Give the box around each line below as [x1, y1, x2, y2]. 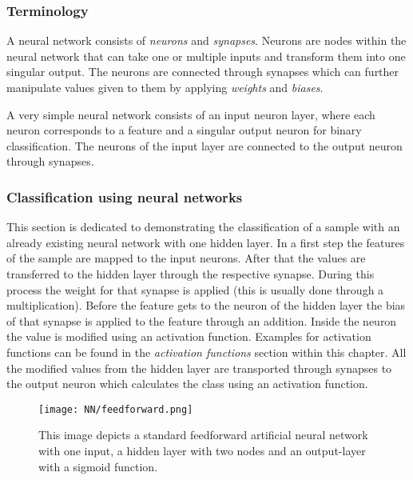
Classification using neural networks [6, 186, 243, 206]
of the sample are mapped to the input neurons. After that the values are [6, 250, 366, 266]
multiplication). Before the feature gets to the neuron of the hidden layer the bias [6, 297, 406, 314]
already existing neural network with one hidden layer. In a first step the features [6, 234, 405, 250]
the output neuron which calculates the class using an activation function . [6, 375, 368, 392]
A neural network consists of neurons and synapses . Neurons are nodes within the [6, 32, 407, 49]
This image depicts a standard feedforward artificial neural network [38, 426, 368, 443]
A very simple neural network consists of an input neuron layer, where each [6, 106, 375, 122]
